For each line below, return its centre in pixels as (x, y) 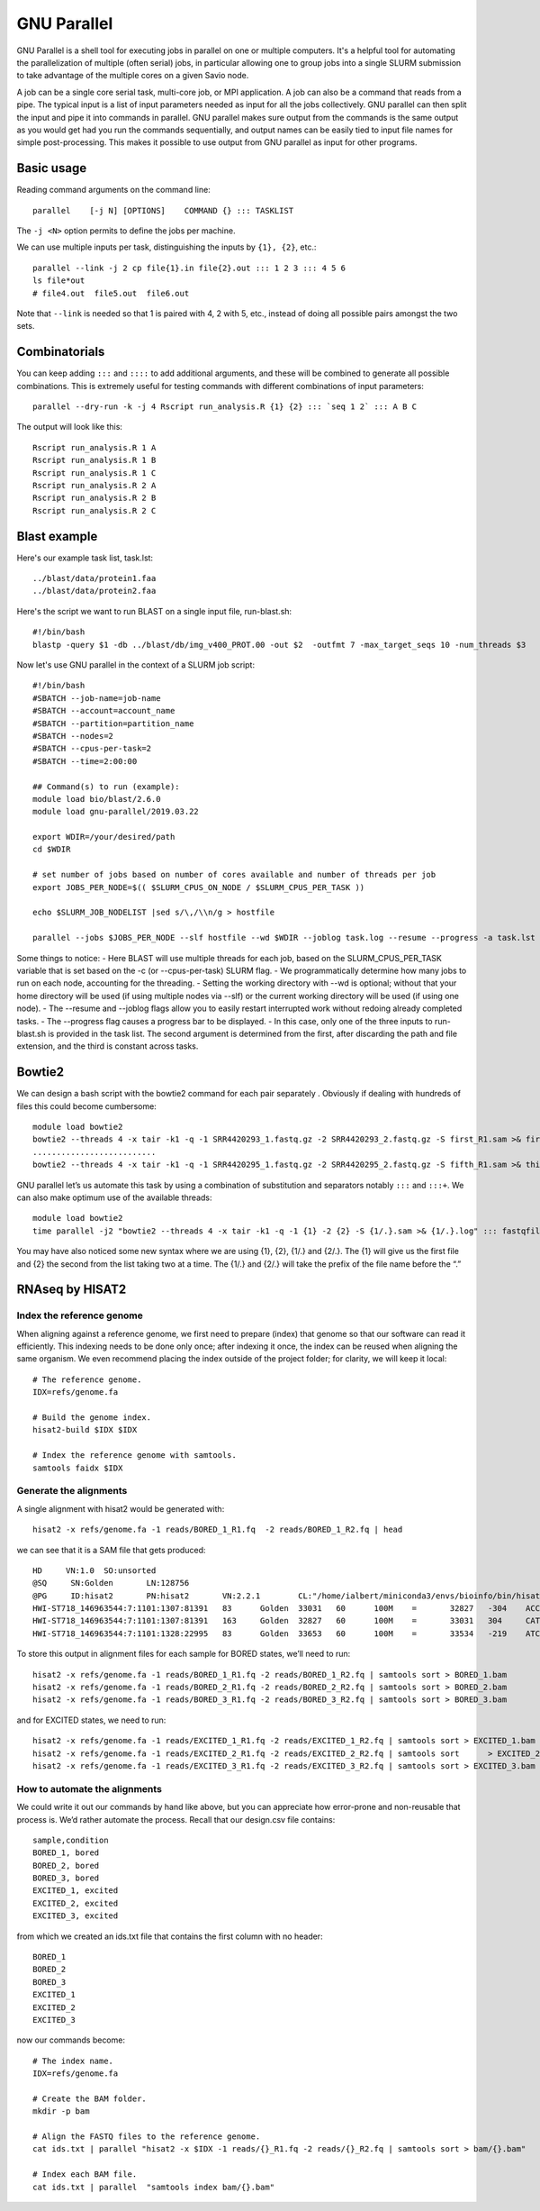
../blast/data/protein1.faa (94, 578)
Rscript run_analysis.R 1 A (94, 447)
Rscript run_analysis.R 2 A (94, 485)
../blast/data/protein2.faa (94, 591)
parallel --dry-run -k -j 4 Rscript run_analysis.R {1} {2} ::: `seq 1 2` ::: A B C (225, 407)
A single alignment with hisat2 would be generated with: (121, 1508)
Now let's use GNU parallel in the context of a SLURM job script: (136, 664)
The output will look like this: (70, 427)
